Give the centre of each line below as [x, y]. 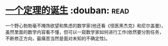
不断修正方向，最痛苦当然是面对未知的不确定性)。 [58, 38]
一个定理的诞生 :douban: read [67, 10]
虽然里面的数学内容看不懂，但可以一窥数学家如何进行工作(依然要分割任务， [85, 32]
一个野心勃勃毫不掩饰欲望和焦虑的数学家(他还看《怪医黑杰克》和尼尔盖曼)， [86, 26]
